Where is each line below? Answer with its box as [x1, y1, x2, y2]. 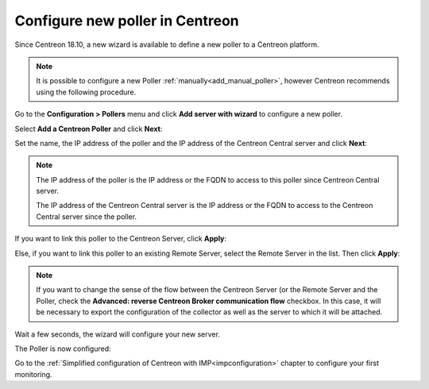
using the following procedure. [36, 87, 137, 97]
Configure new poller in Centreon [14, 12, 240, 29]
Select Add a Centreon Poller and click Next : [14, 124, 163, 133]
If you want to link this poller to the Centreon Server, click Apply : [14, 234, 226, 244]
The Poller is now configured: [14, 344, 111, 353]
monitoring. [14, 369, 52, 379]
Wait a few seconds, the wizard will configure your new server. [14, 329, 220, 339]
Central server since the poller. [36, 211, 137, 221]
